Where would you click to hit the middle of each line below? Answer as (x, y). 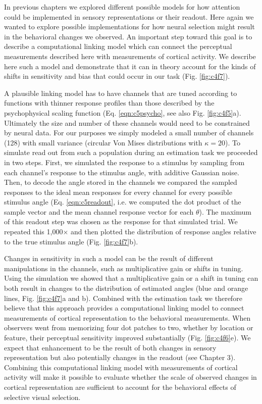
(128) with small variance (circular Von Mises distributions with (103, 142)
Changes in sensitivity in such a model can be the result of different (109, 258)
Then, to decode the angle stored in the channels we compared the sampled (121, 182)
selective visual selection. (42, 397)
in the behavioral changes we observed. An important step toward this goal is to (128, 36)
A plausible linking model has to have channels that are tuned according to (121, 93)
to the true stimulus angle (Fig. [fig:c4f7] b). (71, 241)
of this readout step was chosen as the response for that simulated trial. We (121, 221)
